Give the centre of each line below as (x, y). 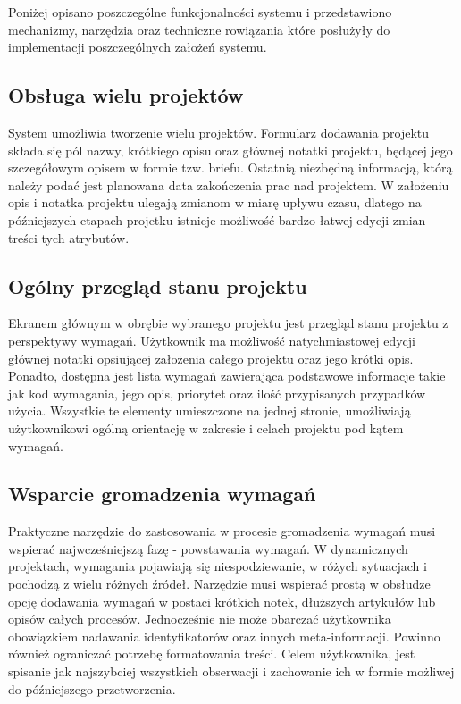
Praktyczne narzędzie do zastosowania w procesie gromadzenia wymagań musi (222, 531)
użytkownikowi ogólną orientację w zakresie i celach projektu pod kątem (206, 427)
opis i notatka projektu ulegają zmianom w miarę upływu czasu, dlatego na (215, 202)
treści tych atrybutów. (69, 237)
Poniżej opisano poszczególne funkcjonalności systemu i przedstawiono (200, 12)
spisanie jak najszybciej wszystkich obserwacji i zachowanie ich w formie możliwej (231, 671)
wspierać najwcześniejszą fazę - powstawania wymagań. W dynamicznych (208, 548)
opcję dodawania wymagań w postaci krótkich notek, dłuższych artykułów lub (222, 601)
